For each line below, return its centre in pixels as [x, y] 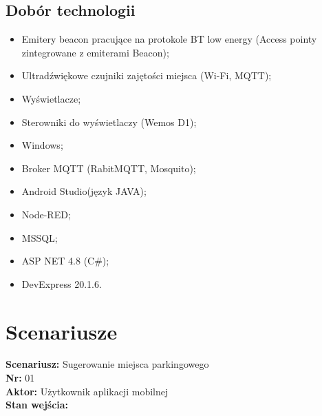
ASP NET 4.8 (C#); [65, 261]
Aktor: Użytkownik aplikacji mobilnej [87, 391]
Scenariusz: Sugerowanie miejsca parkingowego [107, 364]
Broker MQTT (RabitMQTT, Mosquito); [109, 168]
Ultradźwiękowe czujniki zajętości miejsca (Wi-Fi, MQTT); [147, 75]
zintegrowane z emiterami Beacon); [95, 52]
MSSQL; [40, 237]
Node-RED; [46, 214]
